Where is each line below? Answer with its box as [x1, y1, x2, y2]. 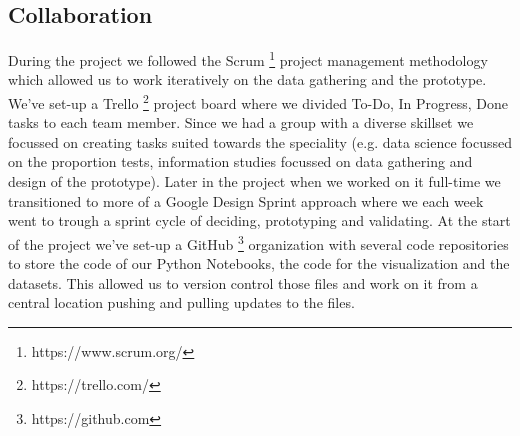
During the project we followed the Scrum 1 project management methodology [8, 47, 488, 70]
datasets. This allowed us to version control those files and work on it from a [8, 272, 478, 293]
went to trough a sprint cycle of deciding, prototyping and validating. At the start [8, 210, 511, 231]
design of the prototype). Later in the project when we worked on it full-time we [8, 171, 501, 192]
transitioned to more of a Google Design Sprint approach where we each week [8, 190, 484, 211]
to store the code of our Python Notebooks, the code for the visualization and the [8, 253, 510, 274]
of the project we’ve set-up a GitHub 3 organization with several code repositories [8, 230, 509, 254]
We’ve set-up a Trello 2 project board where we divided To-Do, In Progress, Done [8, 90, 508, 113]
